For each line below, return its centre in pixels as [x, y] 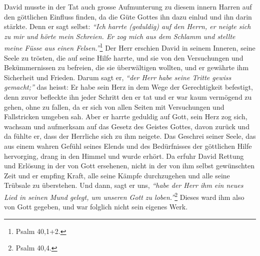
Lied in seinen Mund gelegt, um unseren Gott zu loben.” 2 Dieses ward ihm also [124, 196]
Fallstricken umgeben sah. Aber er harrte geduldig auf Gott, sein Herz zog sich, [126, 116]
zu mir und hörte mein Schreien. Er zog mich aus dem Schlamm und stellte [120, 36]
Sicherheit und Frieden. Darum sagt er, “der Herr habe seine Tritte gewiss [118, 77]
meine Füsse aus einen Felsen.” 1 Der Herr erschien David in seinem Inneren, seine [130, 47]
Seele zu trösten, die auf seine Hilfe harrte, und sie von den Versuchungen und [124, 57]
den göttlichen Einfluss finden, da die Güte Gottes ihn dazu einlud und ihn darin [128, 16]
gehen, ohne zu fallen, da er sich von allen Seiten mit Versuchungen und [114, 106]
